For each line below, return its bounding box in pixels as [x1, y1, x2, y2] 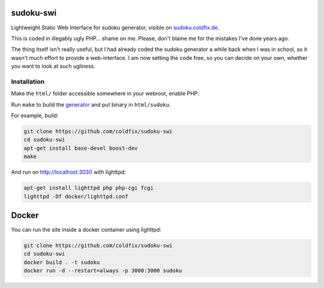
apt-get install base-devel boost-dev [23, 144, 138, 151]
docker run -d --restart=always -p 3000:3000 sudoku [23, 267, 182, 274]
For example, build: [11, 112, 59, 119]
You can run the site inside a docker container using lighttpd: [11, 226, 161, 234]
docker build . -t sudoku [23, 259, 100, 266]
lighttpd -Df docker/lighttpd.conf [23, 193, 128, 200]
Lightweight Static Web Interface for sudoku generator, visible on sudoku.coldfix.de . [11, 24, 220, 31]
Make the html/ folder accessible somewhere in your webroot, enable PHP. [11, 90, 199, 97]
